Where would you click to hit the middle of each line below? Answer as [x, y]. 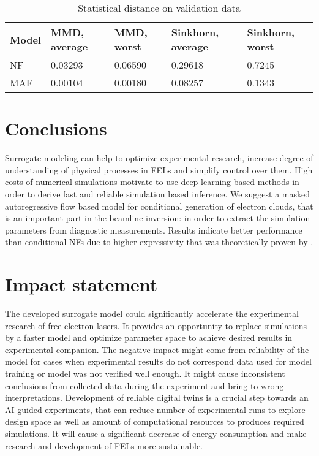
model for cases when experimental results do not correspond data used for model [158, 361]
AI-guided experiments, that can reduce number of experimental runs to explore [155, 409]
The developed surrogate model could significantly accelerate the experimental [152, 313]
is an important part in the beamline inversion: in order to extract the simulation [158, 218]
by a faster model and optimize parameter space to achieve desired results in [149, 337]
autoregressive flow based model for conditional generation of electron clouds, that [159, 206]
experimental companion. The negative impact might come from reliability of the [157, 349]
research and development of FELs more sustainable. [104, 445]
